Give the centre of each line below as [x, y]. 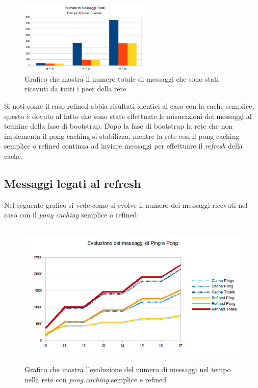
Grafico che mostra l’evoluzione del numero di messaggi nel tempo [128, 369]
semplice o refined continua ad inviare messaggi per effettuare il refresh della [123, 146]
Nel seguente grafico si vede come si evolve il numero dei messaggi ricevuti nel [126, 204]
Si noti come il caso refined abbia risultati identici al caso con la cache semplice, [129, 106]
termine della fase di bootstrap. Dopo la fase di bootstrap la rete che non [119, 126]
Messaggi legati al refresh [73, 184]
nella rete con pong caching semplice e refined [96, 379]
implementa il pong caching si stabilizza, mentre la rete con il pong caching [122, 136]
